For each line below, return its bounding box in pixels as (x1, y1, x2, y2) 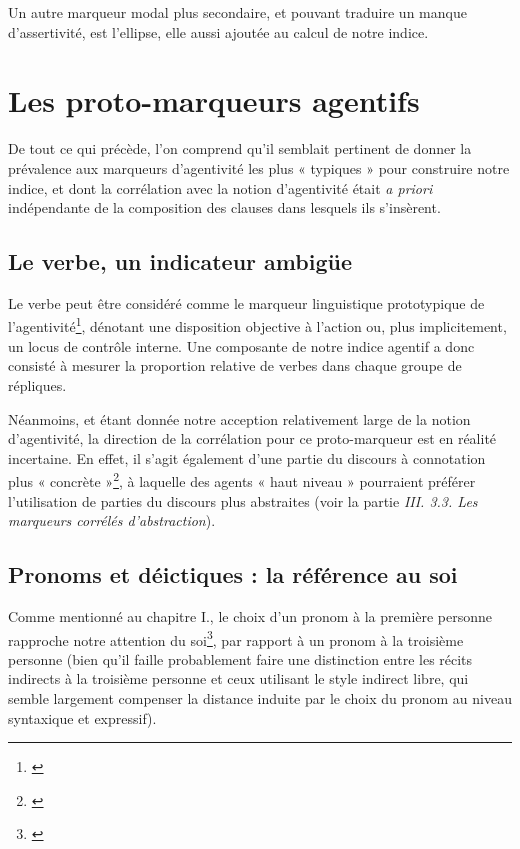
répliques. (8, 374, 67, 395)
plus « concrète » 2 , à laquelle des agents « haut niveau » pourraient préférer (8, 468, 476, 491)
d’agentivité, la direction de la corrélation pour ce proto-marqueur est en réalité (8, 428, 497, 449)
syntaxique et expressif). (8, 707, 157, 728)
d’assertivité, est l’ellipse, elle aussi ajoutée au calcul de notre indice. (8, 21, 429, 42)
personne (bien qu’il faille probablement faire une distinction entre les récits (8, 648, 473, 669)
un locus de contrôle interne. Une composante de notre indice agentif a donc (8, 335, 475, 356)
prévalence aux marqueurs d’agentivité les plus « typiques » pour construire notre (8, 157, 510, 178)
